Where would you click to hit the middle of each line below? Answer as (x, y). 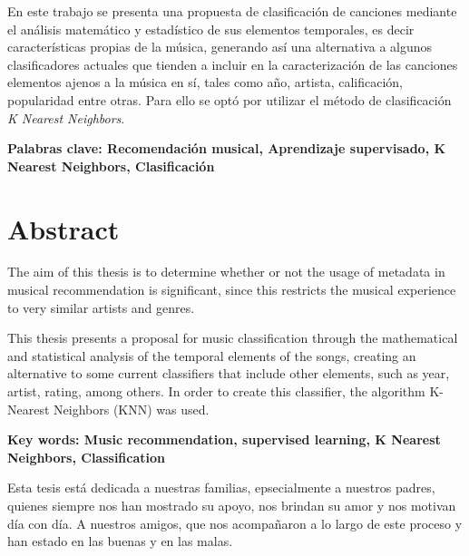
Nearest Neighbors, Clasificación (111, 166)
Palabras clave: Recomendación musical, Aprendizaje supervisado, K (227, 148)
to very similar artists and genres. (101, 307)
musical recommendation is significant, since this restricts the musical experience (232, 290)
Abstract (64, 228)
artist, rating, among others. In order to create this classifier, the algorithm (216, 391)
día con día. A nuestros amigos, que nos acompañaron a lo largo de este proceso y (235, 523)
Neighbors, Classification (87, 457)
